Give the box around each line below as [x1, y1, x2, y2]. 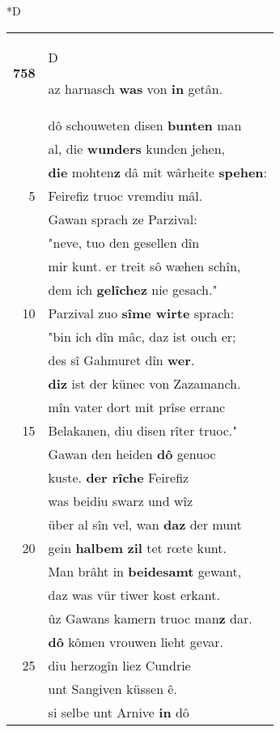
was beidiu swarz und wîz [48, 491, 193, 510]
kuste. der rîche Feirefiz [48, 467, 189, 487]
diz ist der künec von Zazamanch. [48, 373, 241, 393]
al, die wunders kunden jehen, [48, 138, 226, 158]
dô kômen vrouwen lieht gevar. [48, 632, 224, 651]
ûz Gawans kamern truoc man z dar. [48, 608, 252, 628]
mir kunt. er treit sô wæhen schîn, [48, 256, 241, 275]
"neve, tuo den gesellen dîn [48, 232, 200, 252]
